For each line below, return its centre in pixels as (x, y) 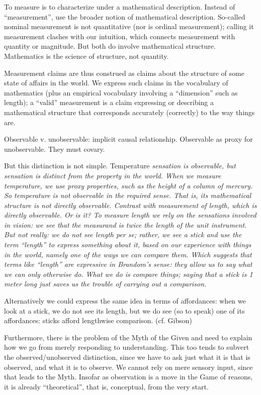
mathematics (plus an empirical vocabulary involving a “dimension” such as (121, 92)
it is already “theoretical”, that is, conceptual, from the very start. (106, 386)
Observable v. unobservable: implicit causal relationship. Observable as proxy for (128, 139)
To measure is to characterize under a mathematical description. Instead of (120, 7)
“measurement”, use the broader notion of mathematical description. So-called (125, 16)
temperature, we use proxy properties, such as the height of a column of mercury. (128, 185)
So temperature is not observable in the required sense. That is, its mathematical (128, 195)
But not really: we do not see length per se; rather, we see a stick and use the (123, 234)
